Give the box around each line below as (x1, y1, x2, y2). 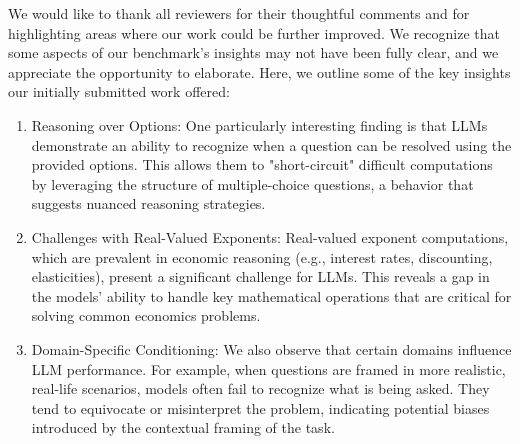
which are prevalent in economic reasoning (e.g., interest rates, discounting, (31, 246, 493, 267)
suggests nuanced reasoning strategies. (31, 193, 266, 214)
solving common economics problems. (31, 305, 261, 326)
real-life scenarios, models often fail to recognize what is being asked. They (31, 378, 490, 399)
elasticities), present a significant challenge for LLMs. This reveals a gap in (31, 266, 490, 287)
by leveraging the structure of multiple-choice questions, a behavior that (31, 173, 474, 194)
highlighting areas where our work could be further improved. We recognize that (8, 22, 500, 43)
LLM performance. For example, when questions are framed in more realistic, (31, 358, 506, 379)
